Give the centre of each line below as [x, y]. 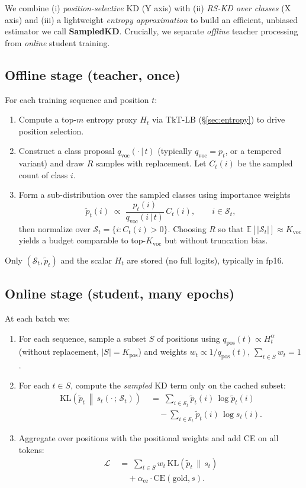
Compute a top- [48, 119]
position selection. [51, 131]
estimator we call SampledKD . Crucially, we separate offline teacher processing [152, 31]
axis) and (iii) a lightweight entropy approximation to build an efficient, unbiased [152, 19]
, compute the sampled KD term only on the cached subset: [178, 385]
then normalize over [54, 228]
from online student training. [57, 42]
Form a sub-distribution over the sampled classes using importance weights [154, 195]
